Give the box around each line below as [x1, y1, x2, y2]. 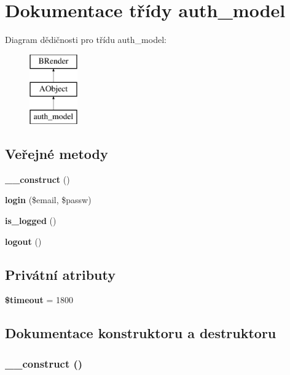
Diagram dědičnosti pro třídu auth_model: [5, 33, 167, 46]
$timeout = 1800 [5, 293, 74, 306]
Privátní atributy [5, 265, 116, 284]
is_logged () [5, 214, 57, 227]
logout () [5, 234, 42, 247]
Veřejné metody [5, 144, 108, 163]
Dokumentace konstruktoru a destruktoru [5, 323, 276, 342]
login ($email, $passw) [5, 193, 92, 206]
